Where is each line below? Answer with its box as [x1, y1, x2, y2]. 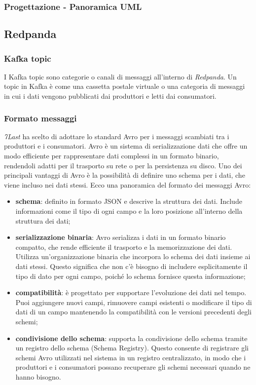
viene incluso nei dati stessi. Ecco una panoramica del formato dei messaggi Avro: [4, 179, 251, 190]
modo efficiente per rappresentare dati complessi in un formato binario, [4, 151, 219, 161]
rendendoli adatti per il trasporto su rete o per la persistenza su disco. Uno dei [4, 160, 242, 170]
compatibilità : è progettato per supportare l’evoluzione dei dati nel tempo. [15, 287, 247, 298]
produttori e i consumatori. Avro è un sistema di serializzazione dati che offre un [4, 141, 248, 151]
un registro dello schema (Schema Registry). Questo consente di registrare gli [15, 343, 249, 353]
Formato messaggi [4, 112, 77, 124]
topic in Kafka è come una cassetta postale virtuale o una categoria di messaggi [4, 81, 245, 91]
